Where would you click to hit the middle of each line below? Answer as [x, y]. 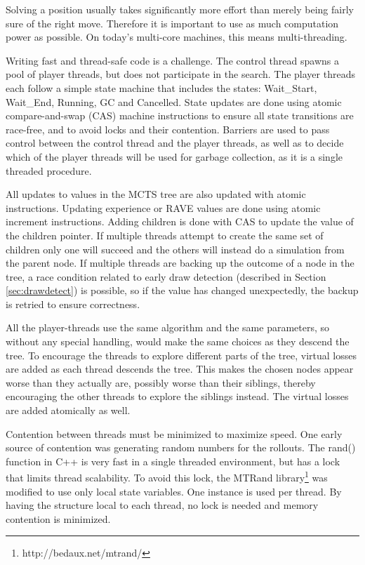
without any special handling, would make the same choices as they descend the [178, 341]
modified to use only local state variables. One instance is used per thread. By [174, 491]
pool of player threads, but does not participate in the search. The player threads [180, 74]
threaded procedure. [49, 170]
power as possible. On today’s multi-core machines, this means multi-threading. [177, 37]
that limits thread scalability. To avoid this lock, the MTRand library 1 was [167, 477]
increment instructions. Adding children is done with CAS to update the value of [180, 221]
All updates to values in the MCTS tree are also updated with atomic [156, 194]
